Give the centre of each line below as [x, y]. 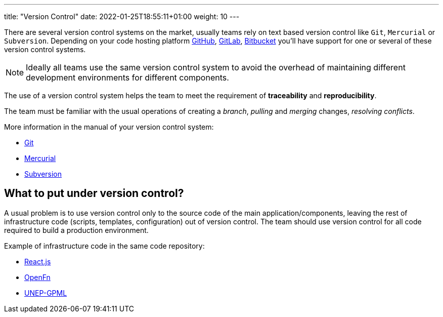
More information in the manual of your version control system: [109, 127]
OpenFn [37, 277]
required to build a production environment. [76, 230]
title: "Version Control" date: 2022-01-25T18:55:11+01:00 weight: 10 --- [122, 16]
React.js [38, 261]
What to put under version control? [94, 193]
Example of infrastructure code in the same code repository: [104, 246]
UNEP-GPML [46, 293]
